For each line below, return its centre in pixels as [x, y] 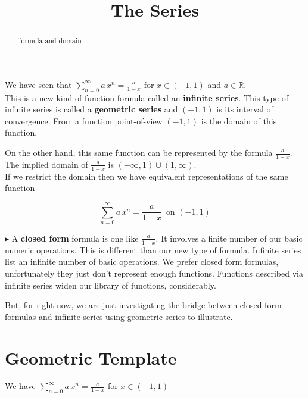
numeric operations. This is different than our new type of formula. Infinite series [153, 250]
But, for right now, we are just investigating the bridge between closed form [143, 305]
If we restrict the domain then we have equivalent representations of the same [147, 176]
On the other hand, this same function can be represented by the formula [139, 152]
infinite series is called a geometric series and [91, 109]
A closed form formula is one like [75, 238]
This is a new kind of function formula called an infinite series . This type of [147, 97]
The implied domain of [46, 164]
